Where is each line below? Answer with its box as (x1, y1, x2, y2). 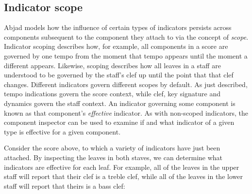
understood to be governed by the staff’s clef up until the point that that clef (4, 70, 234, 80)
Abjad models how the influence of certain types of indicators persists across (4, 22, 232, 32)
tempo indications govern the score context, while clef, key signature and (4, 89, 220, 99)
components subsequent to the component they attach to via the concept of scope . (4, 31, 249, 42)
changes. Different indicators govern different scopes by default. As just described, (4, 79, 248, 89)
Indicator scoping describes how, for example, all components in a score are (4, 41, 228, 51)
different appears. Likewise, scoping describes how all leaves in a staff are (4, 60, 221, 70)
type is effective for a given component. (4, 126, 121, 136)
